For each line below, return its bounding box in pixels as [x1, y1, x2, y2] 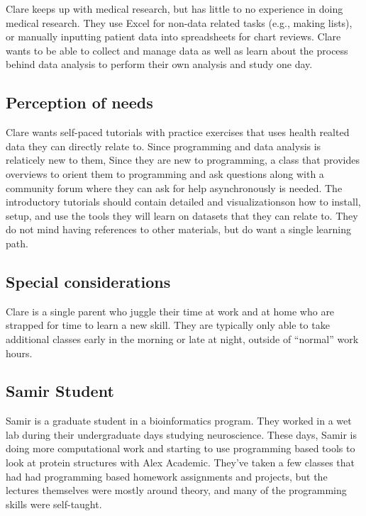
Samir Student [6, 380, 114, 402]
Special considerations [6, 270, 171, 292]
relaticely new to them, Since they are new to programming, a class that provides [6, 152, 360, 167]
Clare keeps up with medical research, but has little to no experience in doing [6, 1, 343, 16]
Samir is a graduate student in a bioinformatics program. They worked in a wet [6, 413, 352, 428]
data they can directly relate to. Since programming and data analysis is [6, 138, 321, 153]
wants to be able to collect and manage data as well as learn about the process [6, 43, 348, 57]
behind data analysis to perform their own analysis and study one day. [6, 57, 313, 72]
